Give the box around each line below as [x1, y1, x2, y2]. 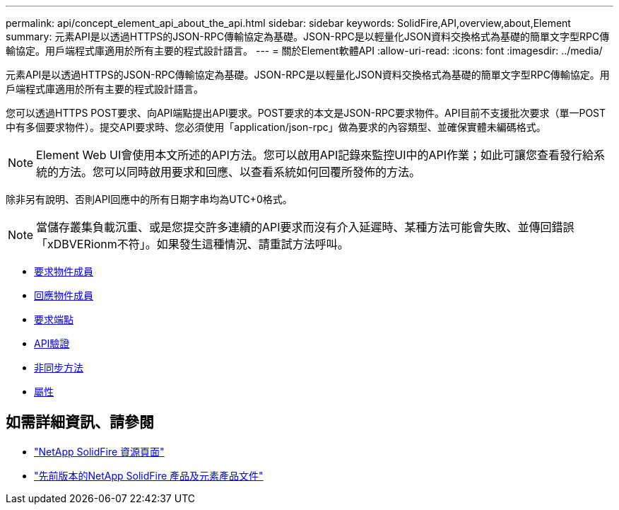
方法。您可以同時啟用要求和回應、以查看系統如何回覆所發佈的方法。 [59, 165, 421, 179]
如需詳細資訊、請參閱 [6, 413, 154, 431]
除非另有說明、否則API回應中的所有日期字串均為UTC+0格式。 [6, 193, 293, 205]
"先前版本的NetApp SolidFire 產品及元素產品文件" [34, 469, 264, 482]
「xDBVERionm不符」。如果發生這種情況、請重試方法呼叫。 [36, 237, 349, 251]
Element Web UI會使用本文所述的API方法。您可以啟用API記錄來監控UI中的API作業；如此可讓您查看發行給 [36, 148, 594, 162]
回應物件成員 [34, 289, 93, 301]
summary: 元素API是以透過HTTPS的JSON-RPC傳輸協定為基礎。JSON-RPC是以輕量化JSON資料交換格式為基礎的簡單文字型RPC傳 [6, 30, 610, 42]
